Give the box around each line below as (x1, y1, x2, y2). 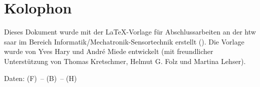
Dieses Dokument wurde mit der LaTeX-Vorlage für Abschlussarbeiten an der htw (4, 26, 256, 37)
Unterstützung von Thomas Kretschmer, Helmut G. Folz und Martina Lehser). (4, 55, 246, 66)
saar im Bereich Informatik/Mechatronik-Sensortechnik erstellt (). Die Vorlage (4, 36, 244, 46)
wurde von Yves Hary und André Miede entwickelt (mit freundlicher (4, 46, 213, 56)
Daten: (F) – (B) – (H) (4, 72, 77, 83)
